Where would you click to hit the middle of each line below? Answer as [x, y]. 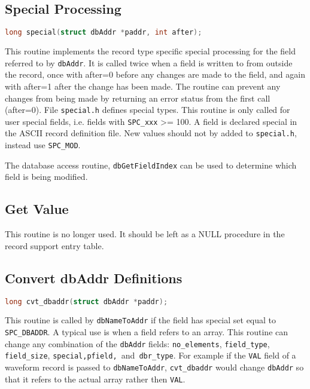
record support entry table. [54, 245]
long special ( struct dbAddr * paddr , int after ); [104, 33]
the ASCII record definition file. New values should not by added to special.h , [151, 133]
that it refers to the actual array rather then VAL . [95, 379]
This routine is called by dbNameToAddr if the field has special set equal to [141, 320]
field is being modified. [46, 177]
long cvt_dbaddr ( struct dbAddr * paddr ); [86, 301]
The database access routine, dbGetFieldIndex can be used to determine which [151, 165]
